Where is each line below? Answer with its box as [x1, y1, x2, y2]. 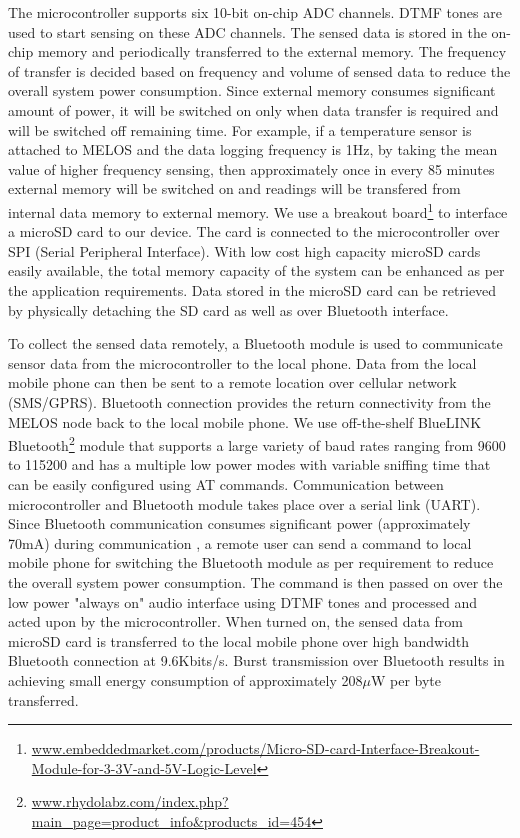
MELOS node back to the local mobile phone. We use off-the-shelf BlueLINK [8, 411, 482, 432]
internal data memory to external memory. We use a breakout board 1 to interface [8, 198, 508, 222]
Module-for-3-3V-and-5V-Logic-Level [31, 757, 257, 778]
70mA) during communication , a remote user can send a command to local [8, 532, 472, 553]
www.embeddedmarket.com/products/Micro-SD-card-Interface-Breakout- [31, 738, 480, 759]
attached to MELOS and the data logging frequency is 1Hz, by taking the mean [8, 139, 498, 160]
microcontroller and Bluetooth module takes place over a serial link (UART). [8, 493, 481, 514]
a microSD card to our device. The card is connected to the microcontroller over [8, 221, 500, 242]
